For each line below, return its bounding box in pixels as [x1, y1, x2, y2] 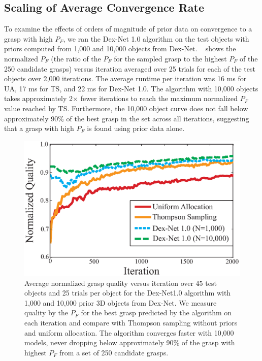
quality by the [24, 307, 68, 318]
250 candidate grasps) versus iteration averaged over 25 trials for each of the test [4, 63, 255, 74]
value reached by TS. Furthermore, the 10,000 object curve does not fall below [4, 103, 248, 113]
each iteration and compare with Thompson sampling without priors [24, 317, 238, 327]
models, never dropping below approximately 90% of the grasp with [24, 337, 235, 348]
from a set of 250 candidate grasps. [59, 347, 169, 357]
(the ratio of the [51, 53, 101, 63]
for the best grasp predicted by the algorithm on [81, 307, 232, 318]
